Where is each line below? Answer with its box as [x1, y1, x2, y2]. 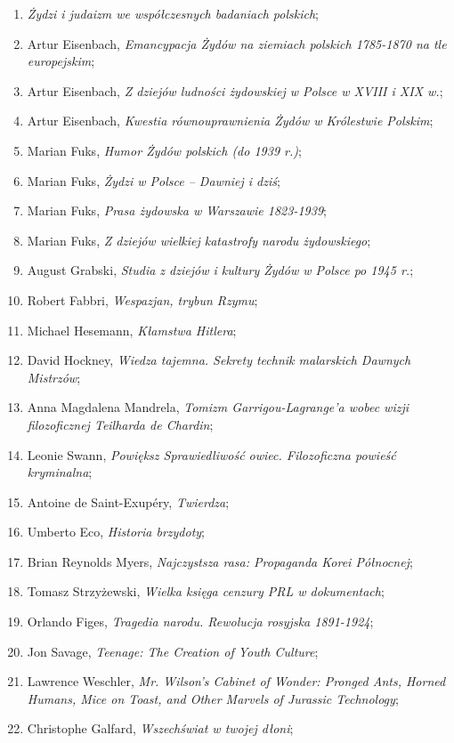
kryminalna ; [27, 463, 93, 481]
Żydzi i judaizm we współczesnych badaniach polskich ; [27, 4, 319, 22]
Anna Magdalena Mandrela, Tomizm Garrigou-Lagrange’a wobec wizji [27, 398, 409, 416]
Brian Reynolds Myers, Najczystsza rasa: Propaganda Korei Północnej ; [27, 552, 413, 570]
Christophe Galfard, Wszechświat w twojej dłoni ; [27, 719, 294, 738]
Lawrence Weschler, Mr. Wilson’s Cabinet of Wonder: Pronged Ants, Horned [27, 672, 446, 691]
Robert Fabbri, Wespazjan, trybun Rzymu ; [27, 290, 258, 309]
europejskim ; [27, 52, 95, 70]
